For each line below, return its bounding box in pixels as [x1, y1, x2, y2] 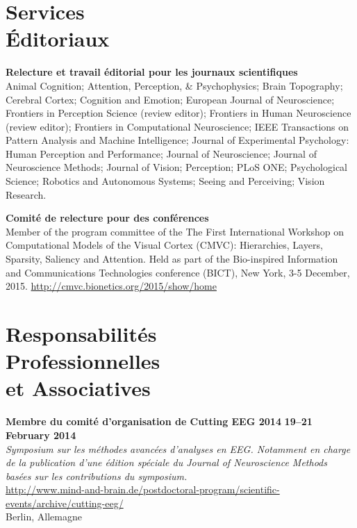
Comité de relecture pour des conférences [6, 211, 209, 225]
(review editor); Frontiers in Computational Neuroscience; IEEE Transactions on [6, 119, 349, 133]
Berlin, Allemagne [6, 509, 82, 524]
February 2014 [6, 427, 76, 442]
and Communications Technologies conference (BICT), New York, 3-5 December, [6, 265, 350, 279]
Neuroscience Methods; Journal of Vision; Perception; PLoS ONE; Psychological [6, 160, 348, 174]
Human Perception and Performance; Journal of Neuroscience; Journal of [6, 146, 317, 160]
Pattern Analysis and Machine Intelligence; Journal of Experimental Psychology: [6, 133, 349, 147]
